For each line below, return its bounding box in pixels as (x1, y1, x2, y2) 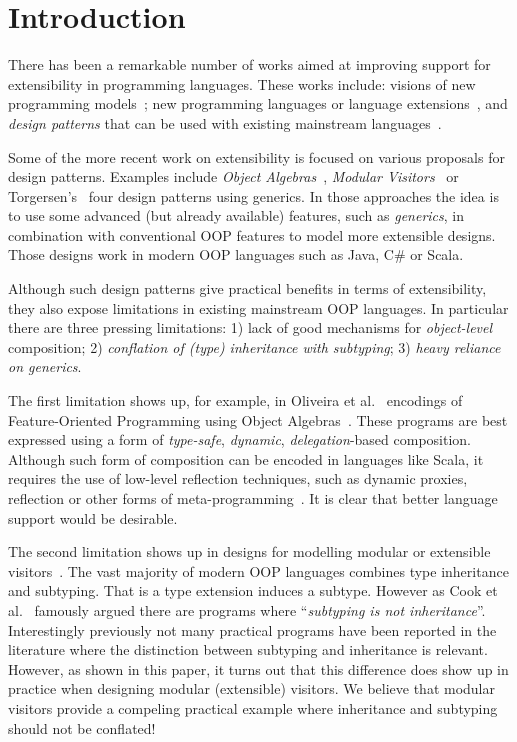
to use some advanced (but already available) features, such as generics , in (8, 205, 464, 226)
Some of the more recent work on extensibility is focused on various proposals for (8, 146, 505, 167)
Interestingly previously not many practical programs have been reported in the (8, 619, 497, 640)
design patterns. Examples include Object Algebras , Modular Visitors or (8, 166, 459, 187)
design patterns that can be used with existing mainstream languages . (8, 112, 442, 133)
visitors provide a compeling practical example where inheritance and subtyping (8, 697, 498, 718)
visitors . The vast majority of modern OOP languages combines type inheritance (8, 560, 509, 581)
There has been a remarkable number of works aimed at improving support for (8, 54, 491, 75)
